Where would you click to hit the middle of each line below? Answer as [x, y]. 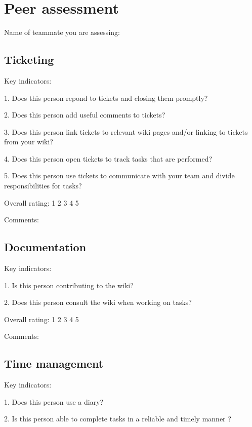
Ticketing [29, 60]
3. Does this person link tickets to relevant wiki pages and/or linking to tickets [126, 131]
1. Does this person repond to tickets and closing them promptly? [106, 98]
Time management [54, 363]
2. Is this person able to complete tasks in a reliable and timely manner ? [118, 419]
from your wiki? [29, 142]
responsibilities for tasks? [43, 186]
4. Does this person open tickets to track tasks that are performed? [108, 158]
